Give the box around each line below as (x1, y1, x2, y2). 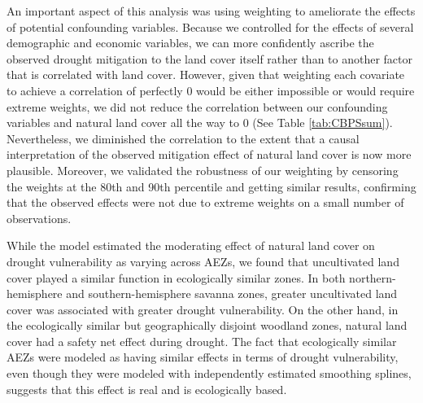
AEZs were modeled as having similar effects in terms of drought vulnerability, (7, 348, 399, 366)
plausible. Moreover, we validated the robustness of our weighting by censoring (7, 161, 399, 178)
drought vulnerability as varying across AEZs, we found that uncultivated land (7, 252, 399, 269)
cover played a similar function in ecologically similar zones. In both (7, 269, 346, 286)
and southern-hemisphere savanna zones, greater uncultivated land (66, 285, 398, 302)
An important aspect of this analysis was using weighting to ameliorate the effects (7, 2, 416, 19)
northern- (349, 269, 396, 286)
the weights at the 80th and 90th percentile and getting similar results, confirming (7, 177, 416, 195)
